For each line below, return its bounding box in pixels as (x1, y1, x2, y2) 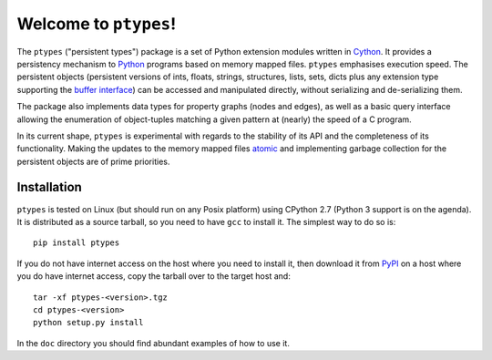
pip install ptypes (33, 238, 120, 248)
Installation (16, 180, 82, 195)
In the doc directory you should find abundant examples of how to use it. (16, 337, 291, 348)
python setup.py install (33, 317, 144, 328)
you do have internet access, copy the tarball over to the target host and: (16, 271, 291, 282)
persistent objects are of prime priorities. (16, 156, 170, 167)
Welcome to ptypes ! (16, 14, 177, 34)
